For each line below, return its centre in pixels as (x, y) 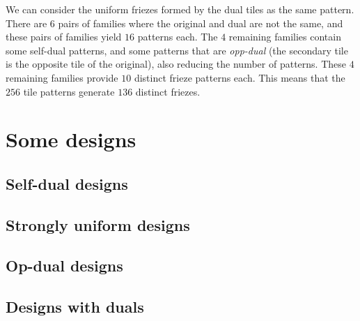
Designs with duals (75, 307)
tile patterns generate (69, 91)
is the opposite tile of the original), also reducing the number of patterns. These (176, 64)
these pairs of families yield (64, 37)
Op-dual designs (64, 266)
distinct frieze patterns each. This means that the (240, 77)
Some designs (71, 139)
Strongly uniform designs (98, 224)
